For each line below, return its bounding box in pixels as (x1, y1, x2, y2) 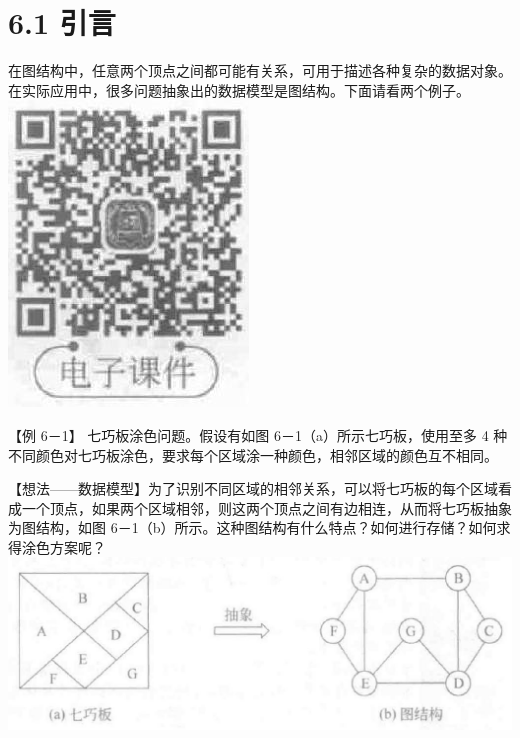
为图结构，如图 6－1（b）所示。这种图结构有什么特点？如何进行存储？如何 (8, 517, 497, 538)
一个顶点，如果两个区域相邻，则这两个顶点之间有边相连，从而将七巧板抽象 (21, 497, 512, 518)
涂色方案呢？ (21, 536, 106, 557)
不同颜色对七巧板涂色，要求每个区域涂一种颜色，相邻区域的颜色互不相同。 (8, 444, 498, 465)
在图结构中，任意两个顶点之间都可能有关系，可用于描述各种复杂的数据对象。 (8, 60, 512, 81)
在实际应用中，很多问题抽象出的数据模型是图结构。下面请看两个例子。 (8, 79, 470, 100)
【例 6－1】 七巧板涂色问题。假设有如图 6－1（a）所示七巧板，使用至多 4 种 (8, 424, 508, 445)
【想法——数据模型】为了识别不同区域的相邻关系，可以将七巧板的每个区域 (8, 478, 498, 499)
